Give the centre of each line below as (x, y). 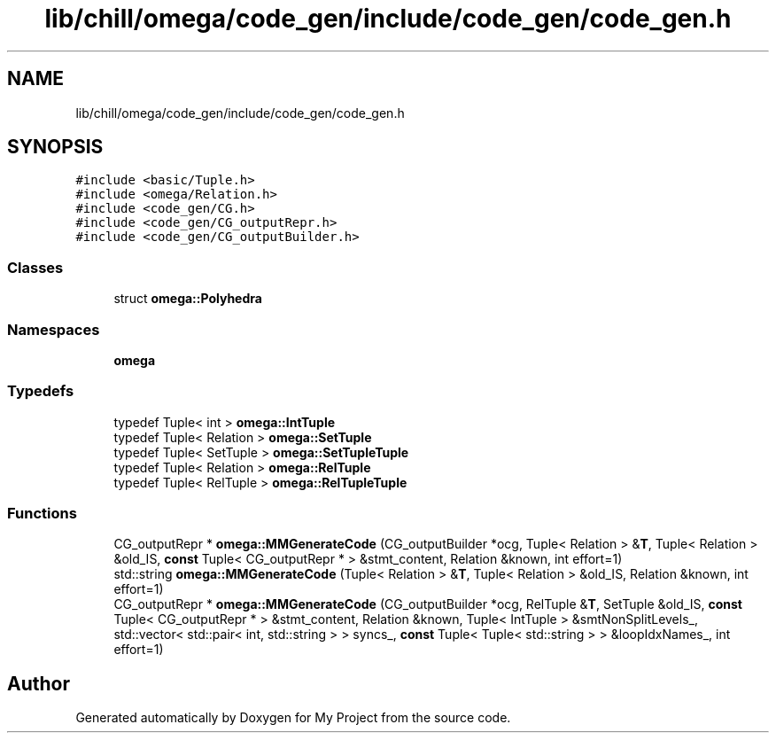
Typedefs (41, 391)
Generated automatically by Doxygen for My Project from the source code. (293, 718)
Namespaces (54, 329)
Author (39, 683)
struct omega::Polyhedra (188, 299)
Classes (35, 267)
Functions (42, 514)
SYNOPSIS (55, 147)
